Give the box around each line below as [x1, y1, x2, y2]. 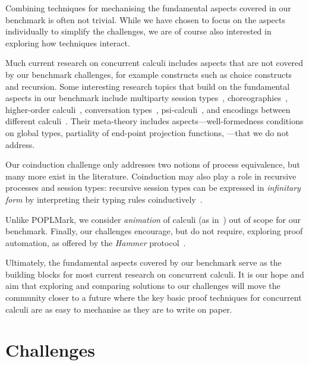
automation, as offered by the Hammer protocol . [5, 236, 186, 248]
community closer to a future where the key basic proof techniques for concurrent [5, 291, 302, 304]
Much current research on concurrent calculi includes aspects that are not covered [5, 56, 304, 69]
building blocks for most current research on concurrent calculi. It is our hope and [5, 268, 304, 280]
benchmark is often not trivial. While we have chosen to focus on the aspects [5, 13, 285, 26]
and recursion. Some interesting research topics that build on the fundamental [5, 80, 290, 92]
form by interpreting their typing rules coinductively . [5, 193, 203, 205]
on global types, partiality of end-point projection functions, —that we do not [5, 126, 289, 139]
